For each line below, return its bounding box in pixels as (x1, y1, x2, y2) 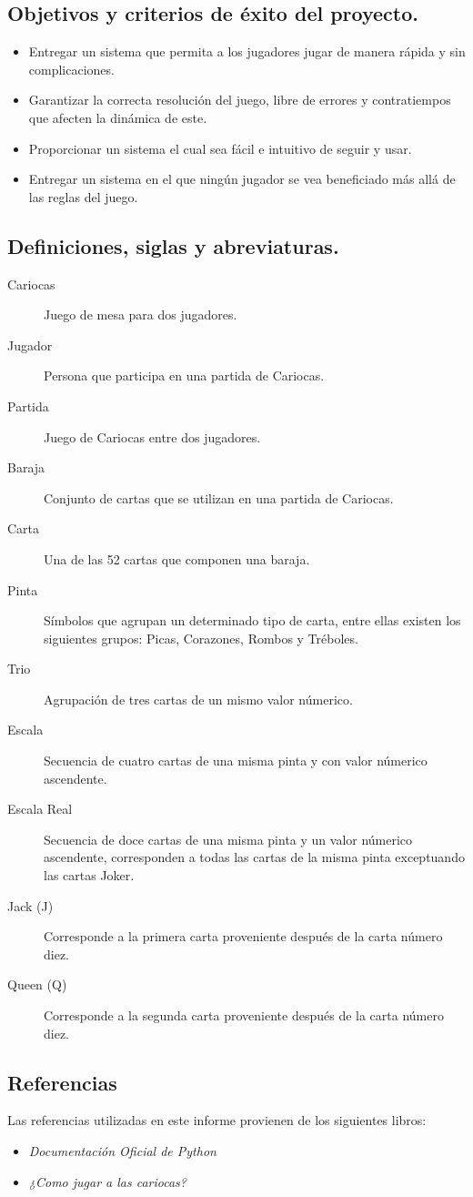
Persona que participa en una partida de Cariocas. (44, 366, 325, 385)
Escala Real (7, 799, 73, 818)
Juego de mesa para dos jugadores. (44, 305, 237, 324)
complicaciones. (28, 59, 115, 78)
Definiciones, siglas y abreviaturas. (7, 231, 339, 259)
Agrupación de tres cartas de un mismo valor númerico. (44, 689, 353, 708)
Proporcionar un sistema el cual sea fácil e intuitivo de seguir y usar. (28, 138, 412, 157)
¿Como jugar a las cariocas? (28, 1172, 187, 1191)
